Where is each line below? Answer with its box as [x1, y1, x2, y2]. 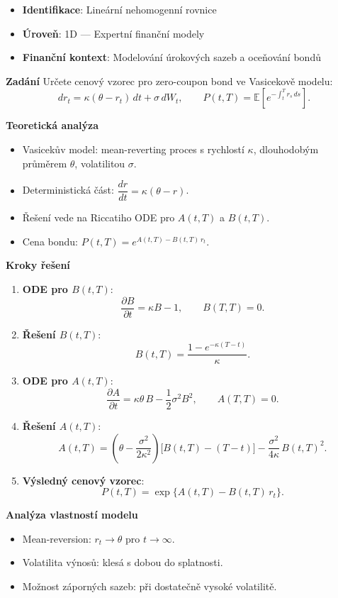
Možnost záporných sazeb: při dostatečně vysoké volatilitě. [22, 578, 277, 593]
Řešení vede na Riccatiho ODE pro [22, 210, 175, 225]
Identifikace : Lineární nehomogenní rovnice [22, 2, 217, 16]
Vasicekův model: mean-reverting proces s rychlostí [22, 141, 244, 156]
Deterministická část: [22, 182, 114, 197]
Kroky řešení [6, 258, 70, 272]
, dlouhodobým [253, 141, 319, 156]
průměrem [22, 155, 67, 170]
